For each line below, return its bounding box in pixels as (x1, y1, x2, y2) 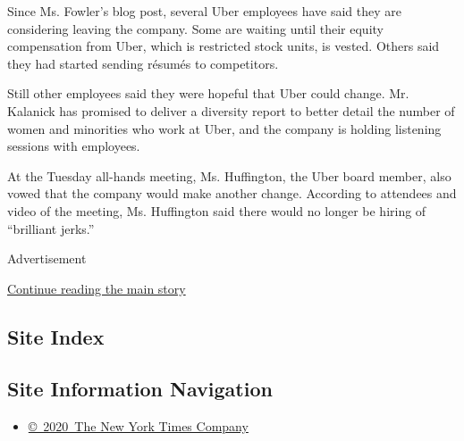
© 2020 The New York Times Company (28, 417, 249, 436)
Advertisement (7, 249, 87, 268)
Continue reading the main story (7, 279, 186, 297)
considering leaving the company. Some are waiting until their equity (7, 19, 384, 37)
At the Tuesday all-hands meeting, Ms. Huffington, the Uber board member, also (7, 166, 451, 185)
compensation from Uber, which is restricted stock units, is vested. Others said (7, 37, 440, 55)
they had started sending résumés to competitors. (7, 54, 279, 72)
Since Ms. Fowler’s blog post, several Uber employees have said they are (7, 2, 401, 20)
